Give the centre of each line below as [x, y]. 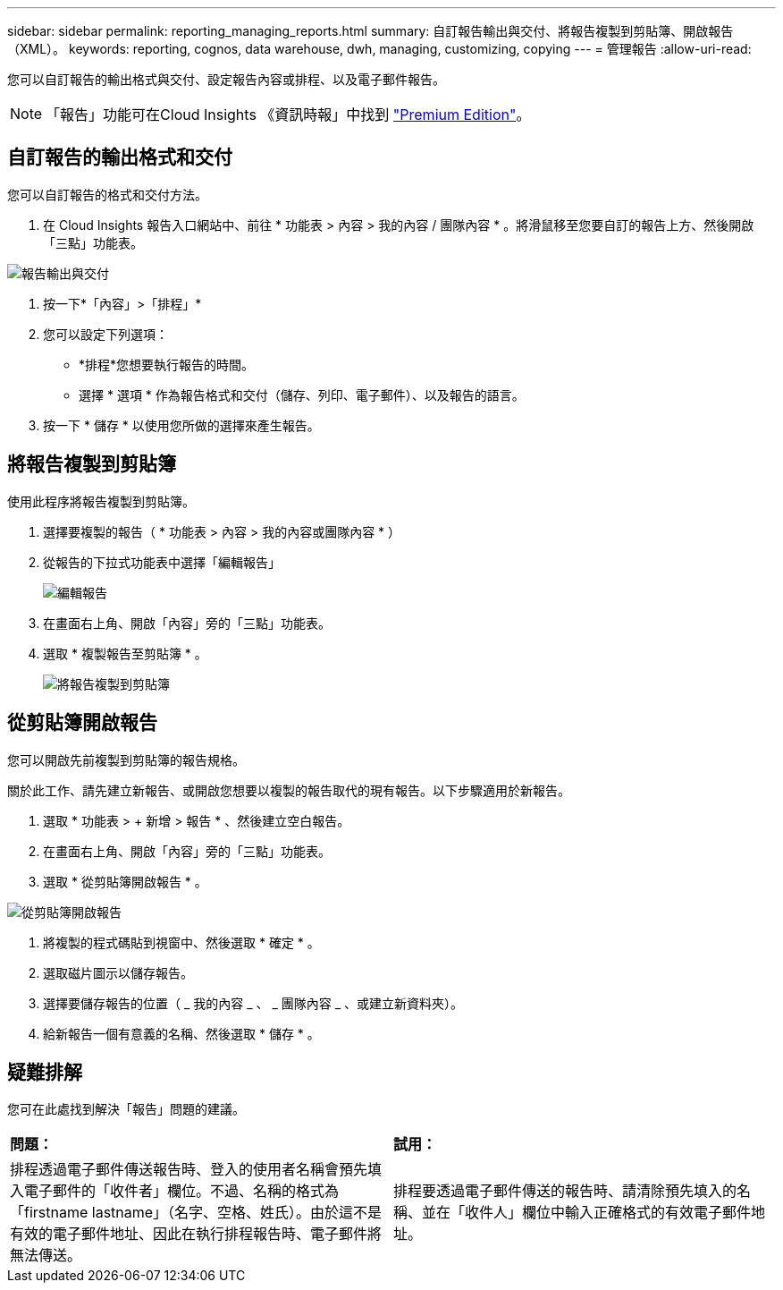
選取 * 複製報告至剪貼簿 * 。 [125, 653]
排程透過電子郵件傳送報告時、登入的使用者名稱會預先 [189, 1170]
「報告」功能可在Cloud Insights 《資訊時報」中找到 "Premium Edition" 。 [288, 115]
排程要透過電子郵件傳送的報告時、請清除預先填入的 [565, 1191]
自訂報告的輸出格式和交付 [120, 157]
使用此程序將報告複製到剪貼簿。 [101, 501]
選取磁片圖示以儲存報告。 [118, 972]
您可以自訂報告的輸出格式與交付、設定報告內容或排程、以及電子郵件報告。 [226, 79]
